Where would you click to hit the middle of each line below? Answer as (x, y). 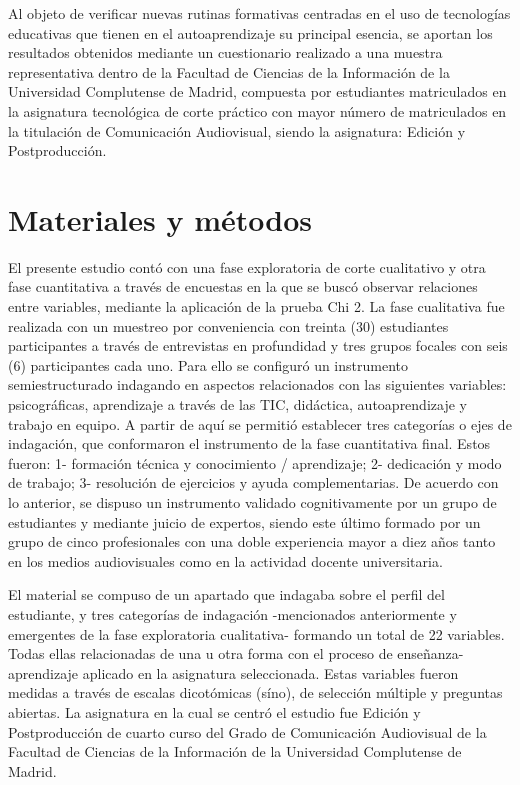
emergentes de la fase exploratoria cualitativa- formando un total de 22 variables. (256, 633)
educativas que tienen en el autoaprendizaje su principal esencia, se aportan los (250, 32)
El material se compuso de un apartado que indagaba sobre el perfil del (226, 594)
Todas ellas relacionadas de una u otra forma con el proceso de (200, 653)
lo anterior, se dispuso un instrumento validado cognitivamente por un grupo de (252, 502)
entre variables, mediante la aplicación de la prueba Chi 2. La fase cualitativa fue (256, 306)
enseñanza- (430, 653)
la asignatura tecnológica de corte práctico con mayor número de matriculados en (257, 110)
